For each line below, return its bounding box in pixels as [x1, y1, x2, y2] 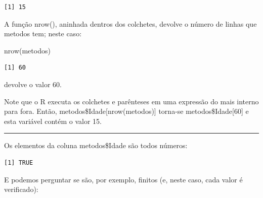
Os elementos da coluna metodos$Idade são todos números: [4, 140, 188, 151]
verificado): [4, 184, 38, 194]
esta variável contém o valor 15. [4, 115, 102, 126]
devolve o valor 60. [4, 79, 62, 89]
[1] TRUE [4, 159, 33, 166]
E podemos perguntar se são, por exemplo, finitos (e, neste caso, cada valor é [4, 174, 243, 184]
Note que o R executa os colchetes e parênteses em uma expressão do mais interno [4, 96, 259, 106]
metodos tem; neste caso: [4, 28, 82, 39]
